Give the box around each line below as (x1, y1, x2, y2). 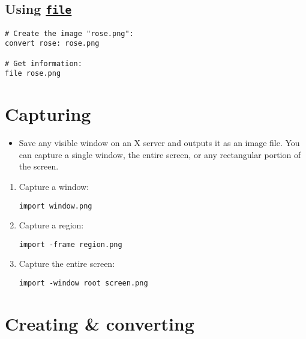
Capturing (5, 102, 91, 126)
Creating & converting (5, 311, 194, 335)
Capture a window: (19, 180, 89, 192)
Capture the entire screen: (19, 257, 115, 270)
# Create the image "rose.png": (5, 29, 134, 38)
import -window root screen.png (19, 279, 148, 288)
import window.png (19, 201, 92, 210)
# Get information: (5, 59, 82, 68)
